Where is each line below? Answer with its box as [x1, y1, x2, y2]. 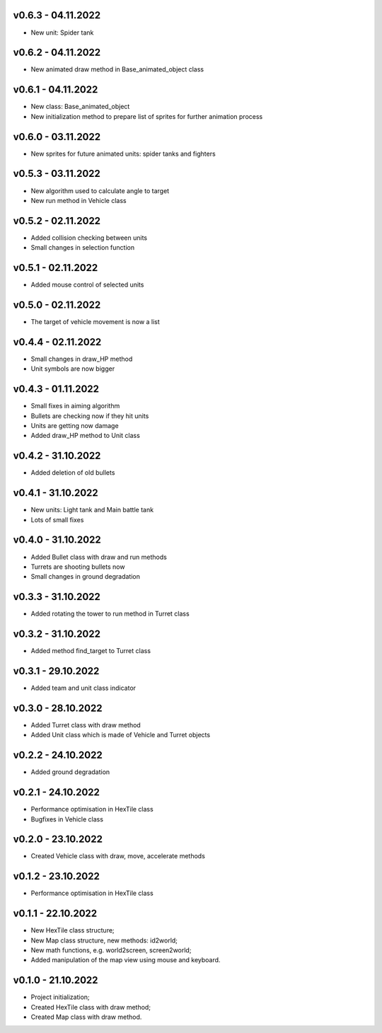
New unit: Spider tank [30, 28, 94, 37]
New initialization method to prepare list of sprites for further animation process [30, 112, 263, 120]
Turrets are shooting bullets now [30, 562, 125, 571]
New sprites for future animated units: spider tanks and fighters [30, 149, 216, 158]
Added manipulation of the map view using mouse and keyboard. [30, 956, 221, 964]
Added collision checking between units [30, 233, 148, 242]
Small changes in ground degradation [30, 572, 141, 581]
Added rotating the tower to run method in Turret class [30, 609, 190, 618]
